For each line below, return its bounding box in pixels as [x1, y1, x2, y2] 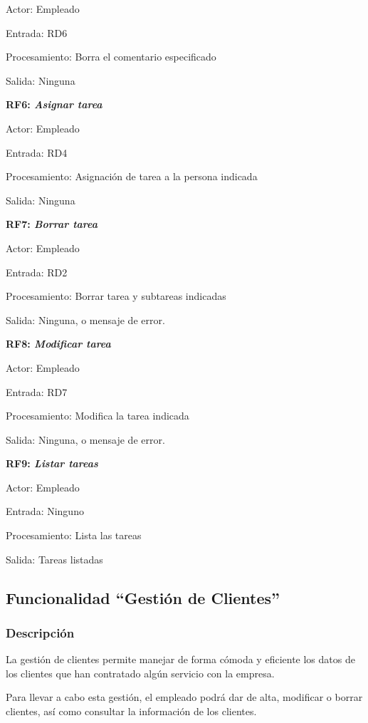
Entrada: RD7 [6, 384, 68, 399]
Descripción [6, 623, 75, 641]
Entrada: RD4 [6, 145, 68, 160]
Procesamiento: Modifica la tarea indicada [6, 408, 189, 423]
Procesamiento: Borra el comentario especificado [6, 49, 216, 64]
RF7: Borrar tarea [6, 217, 98, 232]
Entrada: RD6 [6, 25, 68, 40]
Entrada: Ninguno [6, 504, 84, 519]
